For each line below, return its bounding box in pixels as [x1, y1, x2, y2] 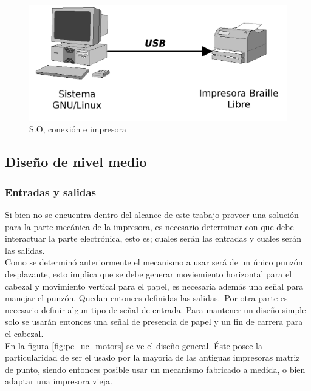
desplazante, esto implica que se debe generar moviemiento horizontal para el [5, 268, 292, 280]
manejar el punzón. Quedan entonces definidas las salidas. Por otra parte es [5, 291, 288, 304]
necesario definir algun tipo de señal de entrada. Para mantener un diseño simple [5, 303, 306, 316]
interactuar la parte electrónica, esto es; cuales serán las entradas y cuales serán [5, 232, 302, 245]
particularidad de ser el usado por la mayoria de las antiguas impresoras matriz [5, 351, 300, 364]
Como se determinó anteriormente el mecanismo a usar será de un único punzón [5, 256, 303, 268]
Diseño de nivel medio [5, 152, 147, 171]
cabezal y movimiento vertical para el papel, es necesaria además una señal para [5, 279, 304, 292]
